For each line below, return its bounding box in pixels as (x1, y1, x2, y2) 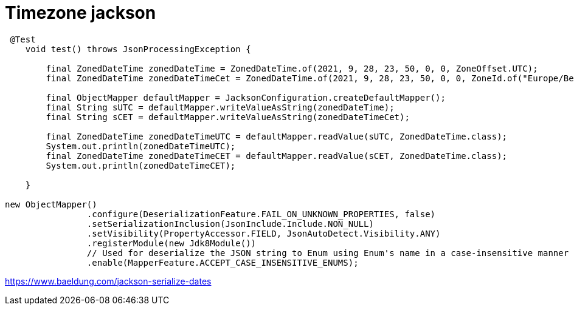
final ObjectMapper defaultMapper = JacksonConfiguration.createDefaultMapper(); (46, 92, 446, 103)
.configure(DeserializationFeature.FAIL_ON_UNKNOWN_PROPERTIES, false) (86, 209, 436, 219)
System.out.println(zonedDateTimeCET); (46, 160, 236, 170)
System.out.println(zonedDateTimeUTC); (46, 141, 236, 151)
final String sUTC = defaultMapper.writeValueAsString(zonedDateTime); (46, 102, 395, 112)
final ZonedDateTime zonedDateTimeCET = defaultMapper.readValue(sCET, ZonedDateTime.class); (46, 150, 508, 161)
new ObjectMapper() (5, 199, 97, 209)
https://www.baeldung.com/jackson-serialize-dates (5, 275, 212, 286)
